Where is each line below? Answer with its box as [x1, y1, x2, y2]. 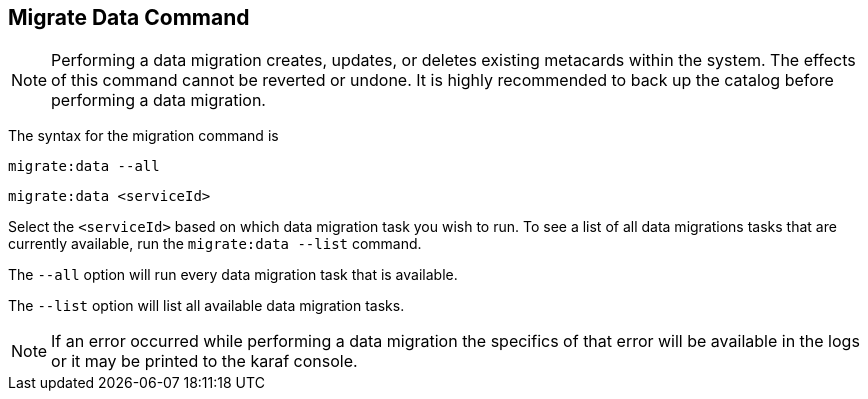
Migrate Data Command [8, 5, 250, 30]
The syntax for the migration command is [8, 127, 279, 145]
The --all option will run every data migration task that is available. [8, 266, 458, 284]
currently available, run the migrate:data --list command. [8, 235, 422, 253]
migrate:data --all [8, 158, 160, 175]
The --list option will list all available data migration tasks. [8, 297, 405, 315]
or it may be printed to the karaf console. [51, 351, 358, 372]
